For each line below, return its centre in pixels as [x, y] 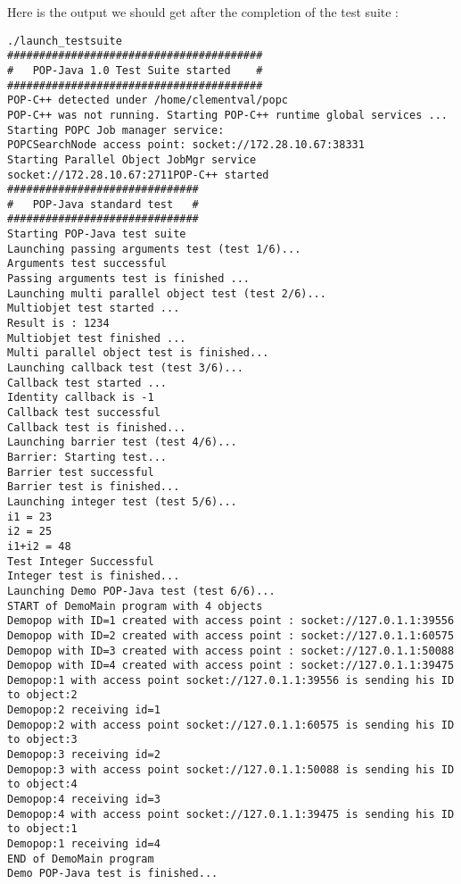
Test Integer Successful [81, 561]
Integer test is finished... [94, 576]
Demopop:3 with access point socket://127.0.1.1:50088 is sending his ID [231, 769]
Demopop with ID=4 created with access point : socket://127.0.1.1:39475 [231, 666]
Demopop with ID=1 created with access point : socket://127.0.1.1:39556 [231, 621]
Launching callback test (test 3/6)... [125, 368]
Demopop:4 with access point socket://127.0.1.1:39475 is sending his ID [231, 814]
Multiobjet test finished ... [97, 338]
